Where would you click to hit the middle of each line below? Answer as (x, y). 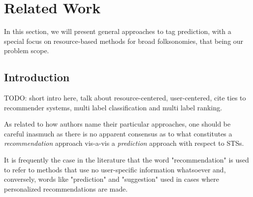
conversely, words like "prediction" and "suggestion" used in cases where (111, 179)
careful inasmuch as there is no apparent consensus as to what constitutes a (118, 133)
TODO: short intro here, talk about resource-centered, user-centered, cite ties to (125, 98)
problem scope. (27, 50)
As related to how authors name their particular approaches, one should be (117, 124)
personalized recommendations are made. (66, 188)
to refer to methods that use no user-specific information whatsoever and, (115, 169)
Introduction (37, 77)
